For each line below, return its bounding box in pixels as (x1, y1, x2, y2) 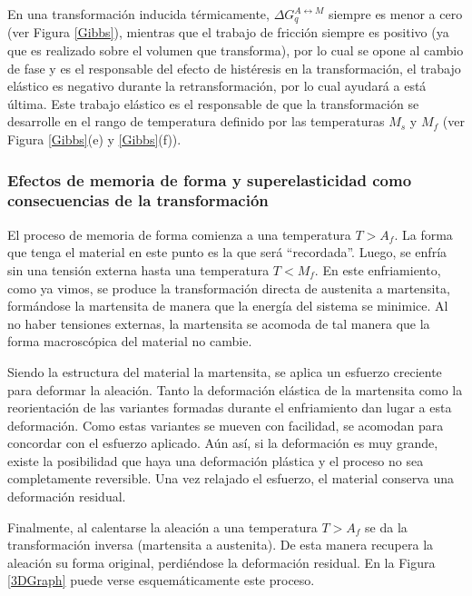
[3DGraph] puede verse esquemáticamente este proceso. (7, 571, 315, 590)
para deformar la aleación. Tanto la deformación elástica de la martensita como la (7, 380, 463, 399)
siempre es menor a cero (328, 5, 463, 23)
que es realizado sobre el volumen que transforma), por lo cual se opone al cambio (7, 41, 464, 60)
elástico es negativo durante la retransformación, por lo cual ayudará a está (7, 76, 427, 95)
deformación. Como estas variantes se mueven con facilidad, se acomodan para (7, 415, 444, 434)
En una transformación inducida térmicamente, (7, 5, 270, 23)
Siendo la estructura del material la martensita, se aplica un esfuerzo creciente (7, 362, 442, 381)
